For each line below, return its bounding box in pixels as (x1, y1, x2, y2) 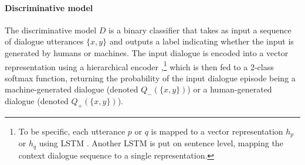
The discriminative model (5, 23, 97, 36)
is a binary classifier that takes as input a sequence (108, 23, 292, 36)
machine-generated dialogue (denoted (5, 83, 138, 95)
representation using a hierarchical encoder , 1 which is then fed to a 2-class (5, 59, 274, 73)
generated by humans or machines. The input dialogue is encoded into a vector (5, 46, 289, 59)
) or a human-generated (187, 83, 272, 95)
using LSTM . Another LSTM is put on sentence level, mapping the (39, 137, 283, 149)
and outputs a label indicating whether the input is (109, 35, 294, 47)
